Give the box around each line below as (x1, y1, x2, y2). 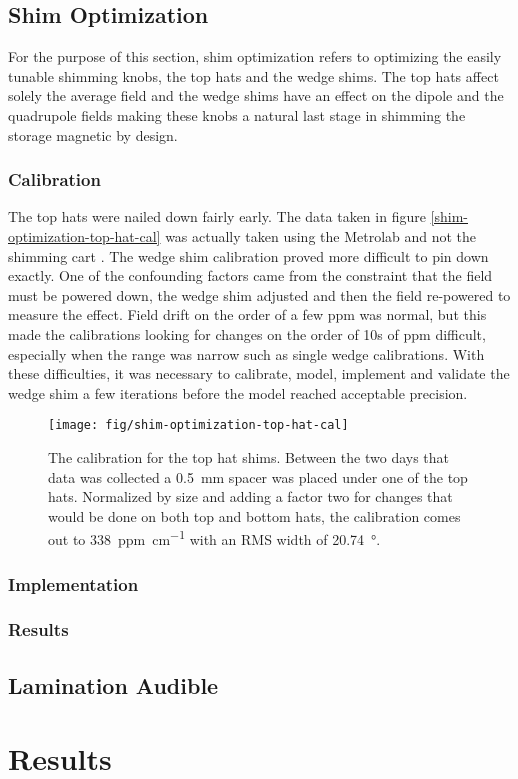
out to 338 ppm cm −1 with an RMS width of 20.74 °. (48, 526, 381, 550)
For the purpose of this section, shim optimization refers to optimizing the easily (8, 46, 502, 67)
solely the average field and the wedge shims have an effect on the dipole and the (8, 85, 504, 106)
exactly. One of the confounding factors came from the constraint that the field (8, 265, 493, 286)
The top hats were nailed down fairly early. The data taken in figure (8, 206, 426, 227)
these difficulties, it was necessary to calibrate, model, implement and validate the (8, 363, 510, 384)
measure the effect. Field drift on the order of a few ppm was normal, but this (8, 304, 487, 325)
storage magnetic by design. (8, 124, 178, 145)
